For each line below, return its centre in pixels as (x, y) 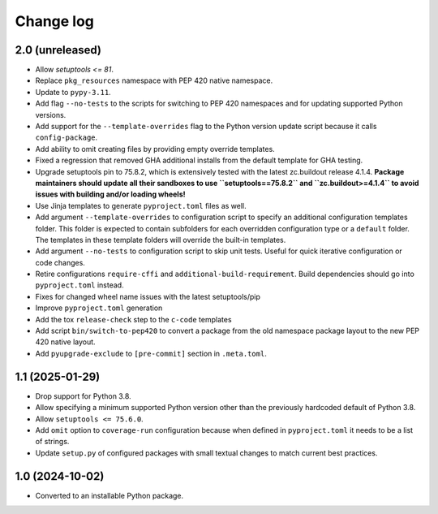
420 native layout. (66, 342)
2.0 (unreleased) (58, 50)
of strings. (52, 442)
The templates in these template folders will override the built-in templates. (161, 240)
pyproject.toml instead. (80, 285)
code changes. (60, 262)
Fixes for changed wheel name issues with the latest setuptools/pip (148, 296)
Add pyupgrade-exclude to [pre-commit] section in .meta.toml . (151, 353)
